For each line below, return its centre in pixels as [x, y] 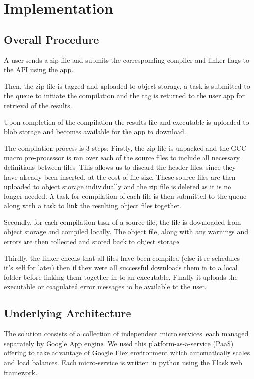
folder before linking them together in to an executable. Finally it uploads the [121, 277]
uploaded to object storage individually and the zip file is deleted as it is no [118, 186]
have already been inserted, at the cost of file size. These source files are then [120, 176]
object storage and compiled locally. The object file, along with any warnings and [126, 231]
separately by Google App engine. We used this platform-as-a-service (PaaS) [119, 343]
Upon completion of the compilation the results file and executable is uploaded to [127, 122]
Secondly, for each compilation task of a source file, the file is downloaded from [123, 222]
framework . [21, 372]
